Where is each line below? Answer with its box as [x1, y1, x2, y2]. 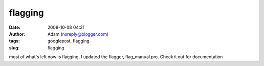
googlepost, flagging [47, 38, 90, 44]
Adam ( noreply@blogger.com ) [47, 31, 109, 37]
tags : [9, 38, 20, 44]
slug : [9, 44, 20, 51]
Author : [9, 31, 25, 37]
